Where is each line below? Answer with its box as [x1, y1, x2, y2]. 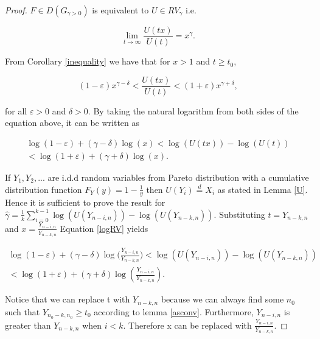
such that [5, 305, 40, 318]
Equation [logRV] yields [60, 222, 148, 234]
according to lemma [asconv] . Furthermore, [94, 305, 254, 318]
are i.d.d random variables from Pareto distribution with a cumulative [47, 170, 309, 183]
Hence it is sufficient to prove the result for [5, 196, 165, 209]
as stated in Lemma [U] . [217, 183, 308, 195]
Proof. [5, 4, 27, 16]
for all [5, 104, 27, 117]
